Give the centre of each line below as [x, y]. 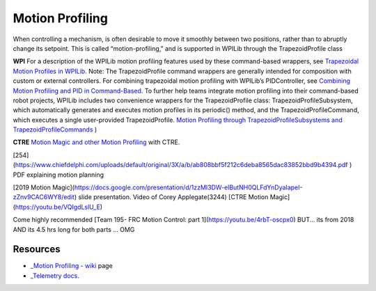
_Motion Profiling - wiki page [71, 266]
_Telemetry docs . [55, 276]
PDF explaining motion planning [58, 175]
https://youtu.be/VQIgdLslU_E [58, 207]
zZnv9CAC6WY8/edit [44, 197]
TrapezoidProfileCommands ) [55, 129]
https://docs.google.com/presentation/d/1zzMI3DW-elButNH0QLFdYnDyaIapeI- [188, 187]
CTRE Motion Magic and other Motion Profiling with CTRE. [96, 142]
